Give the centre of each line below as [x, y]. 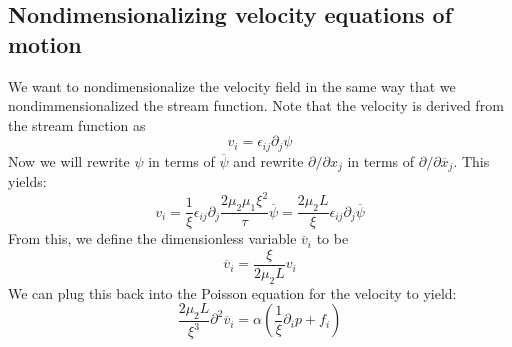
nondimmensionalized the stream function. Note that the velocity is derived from [256, 105]
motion [45, 43]
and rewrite [268, 160]
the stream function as [77, 124]
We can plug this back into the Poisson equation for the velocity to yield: [232, 292]
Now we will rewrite [69, 160]
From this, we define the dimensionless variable [152, 238]
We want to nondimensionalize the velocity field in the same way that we [232, 85]
